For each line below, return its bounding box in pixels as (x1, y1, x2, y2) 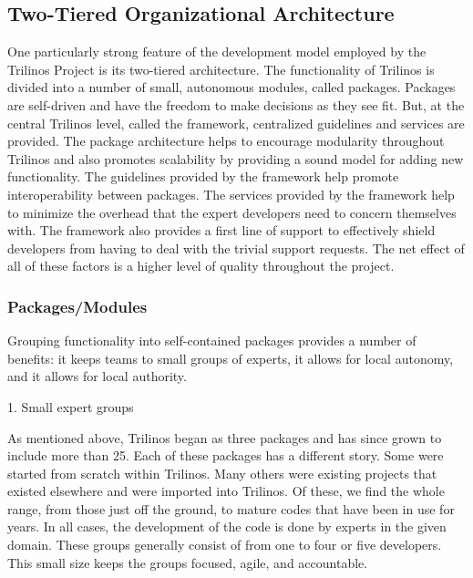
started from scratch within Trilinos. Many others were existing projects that (7, 463, 437, 482)
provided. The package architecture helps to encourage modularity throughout (7, 131, 445, 150)
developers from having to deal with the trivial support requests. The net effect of (7, 238, 465, 257)
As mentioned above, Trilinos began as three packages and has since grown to (7, 428, 442, 447)
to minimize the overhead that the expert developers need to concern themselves (7, 202, 457, 222)
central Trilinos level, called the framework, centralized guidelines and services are (7, 113, 465, 132)
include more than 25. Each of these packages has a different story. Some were (7, 446, 444, 465)
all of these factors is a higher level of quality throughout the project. (7, 256, 395, 275)
